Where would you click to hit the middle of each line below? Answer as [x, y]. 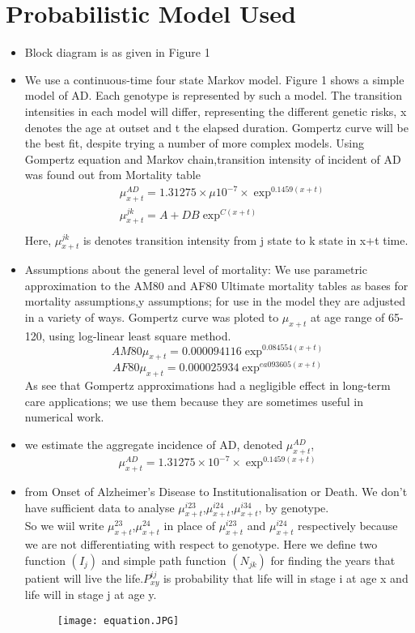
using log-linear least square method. [140, 335]
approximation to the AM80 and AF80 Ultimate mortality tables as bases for [216, 285]
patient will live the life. [84, 577]
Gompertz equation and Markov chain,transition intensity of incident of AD [213, 158]
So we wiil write [64, 526]
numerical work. [64, 417]
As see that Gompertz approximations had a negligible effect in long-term [207, 385]
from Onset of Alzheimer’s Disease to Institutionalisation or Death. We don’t [216, 492]
